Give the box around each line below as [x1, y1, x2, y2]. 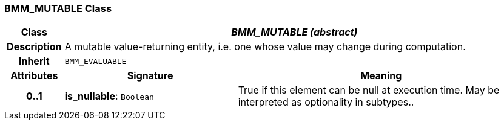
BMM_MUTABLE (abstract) [231, 26, 358, 39]
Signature [127, 69, 173, 82]
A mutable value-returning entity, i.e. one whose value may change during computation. [64, 40, 466, 53]
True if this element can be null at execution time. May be [238, 84, 500, 97]
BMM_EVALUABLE [64, 56, 127, 66]
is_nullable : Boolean [64, 90, 154, 103]
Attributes [10, 69, 58, 82]
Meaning [360, 69, 402, 82]
